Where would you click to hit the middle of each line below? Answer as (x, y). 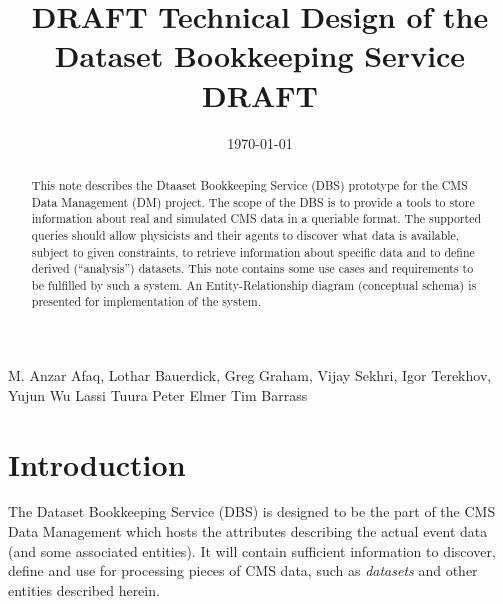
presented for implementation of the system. (146, 301)
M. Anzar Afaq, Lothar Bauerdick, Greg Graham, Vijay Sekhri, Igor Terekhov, (250, 375)
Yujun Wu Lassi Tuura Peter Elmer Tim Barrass (158, 394)
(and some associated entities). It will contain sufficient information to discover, (252, 550)
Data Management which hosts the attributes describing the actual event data (248, 531)
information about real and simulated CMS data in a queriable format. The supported (256, 218)
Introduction (97, 463)
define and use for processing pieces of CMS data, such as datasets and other (243, 570)
